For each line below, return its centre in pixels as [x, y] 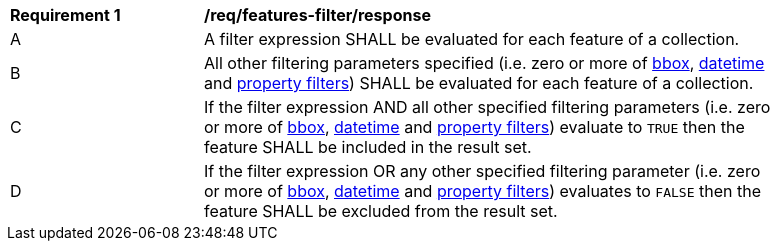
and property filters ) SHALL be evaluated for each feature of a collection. [479, 83]
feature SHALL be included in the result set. [368, 147]
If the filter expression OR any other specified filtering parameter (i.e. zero [482, 171]
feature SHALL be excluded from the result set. [381, 211]
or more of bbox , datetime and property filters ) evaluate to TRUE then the [474, 127]
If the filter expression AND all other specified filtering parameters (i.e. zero [487, 107]
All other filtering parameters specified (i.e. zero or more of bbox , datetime [484, 63]
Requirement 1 [65, 15]
